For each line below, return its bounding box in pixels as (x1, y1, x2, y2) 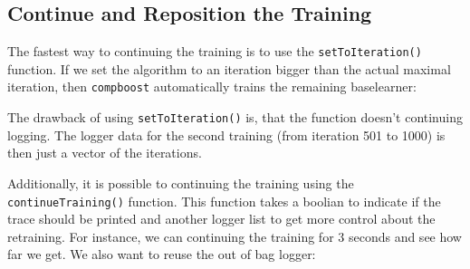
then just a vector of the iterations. (7, 143, 202, 162)
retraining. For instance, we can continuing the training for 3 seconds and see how (7, 226, 462, 245)
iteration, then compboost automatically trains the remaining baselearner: (7, 77, 417, 96)
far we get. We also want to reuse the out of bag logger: (7, 245, 316, 264)
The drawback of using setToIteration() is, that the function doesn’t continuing (7, 108, 463, 127)
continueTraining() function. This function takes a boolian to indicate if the (7, 191, 441, 210)
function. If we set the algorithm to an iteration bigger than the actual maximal (7, 59, 451, 78)
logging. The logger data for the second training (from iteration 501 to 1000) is (7, 125, 446, 144)
